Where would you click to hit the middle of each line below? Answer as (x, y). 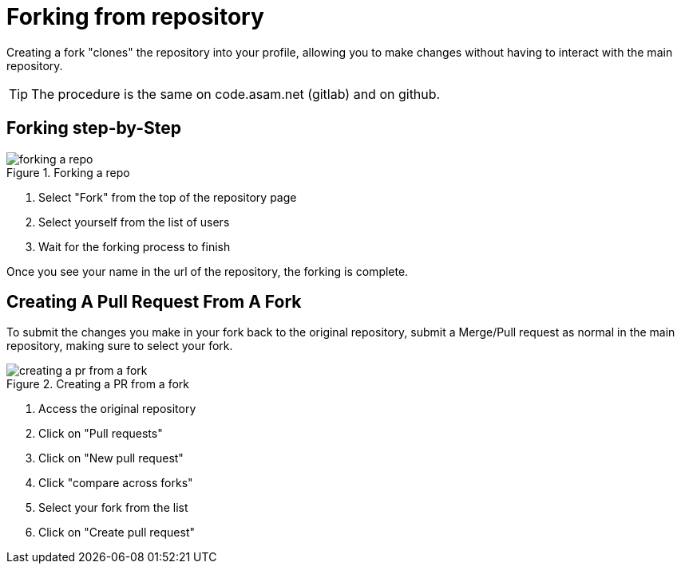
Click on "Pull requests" (101, 434)
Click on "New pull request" (111, 458)
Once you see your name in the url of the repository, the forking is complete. (208, 271)
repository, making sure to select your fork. (120, 346)
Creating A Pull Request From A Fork (154, 302)
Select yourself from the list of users (134, 222)
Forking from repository (135, 17)
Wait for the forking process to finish (135, 246)
